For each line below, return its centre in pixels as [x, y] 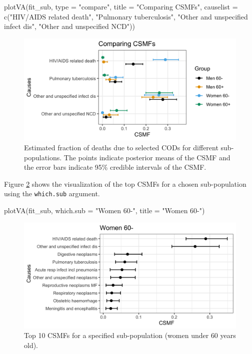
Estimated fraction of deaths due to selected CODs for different [121, 147]
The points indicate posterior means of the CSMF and [147, 157]
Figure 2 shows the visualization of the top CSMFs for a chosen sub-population [125, 183]
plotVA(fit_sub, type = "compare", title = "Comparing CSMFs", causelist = [121, 6]
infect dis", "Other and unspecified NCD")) [69, 26]
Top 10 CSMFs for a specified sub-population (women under [116, 335]
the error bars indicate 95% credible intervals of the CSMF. [115, 167]
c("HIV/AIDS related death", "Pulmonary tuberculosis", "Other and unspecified [126, 16]
